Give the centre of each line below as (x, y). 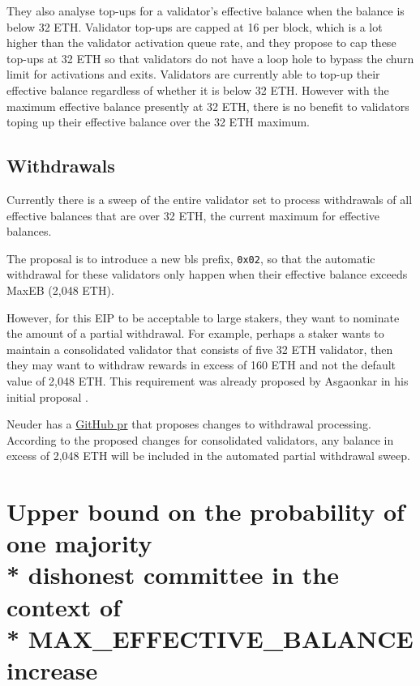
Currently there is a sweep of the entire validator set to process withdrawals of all (210, 199)
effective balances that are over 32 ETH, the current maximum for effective (193, 215)
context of (64, 606)
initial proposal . (47, 396)
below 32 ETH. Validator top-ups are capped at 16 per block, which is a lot (195, 26)
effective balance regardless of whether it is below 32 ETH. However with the (198, 89)
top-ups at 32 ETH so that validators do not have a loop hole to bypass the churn (210, 58)
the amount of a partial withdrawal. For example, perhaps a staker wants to (195, 333)
